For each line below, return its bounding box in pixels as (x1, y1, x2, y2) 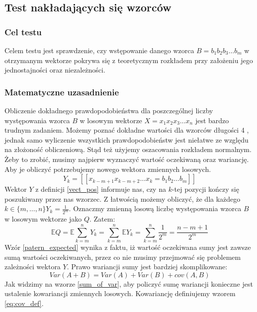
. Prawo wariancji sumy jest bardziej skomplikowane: (67, 261, 228, 272)
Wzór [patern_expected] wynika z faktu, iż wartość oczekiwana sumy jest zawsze (4, 241, 251, 252)
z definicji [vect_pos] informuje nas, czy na (35, 184, 166, 194)
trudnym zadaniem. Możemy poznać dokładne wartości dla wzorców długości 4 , (4, 125, 249, 135)
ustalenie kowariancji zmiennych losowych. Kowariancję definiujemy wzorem (4, 288, 236, 299)
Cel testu (4, 25, 42, 38)
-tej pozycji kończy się (171, 184, 239, 194)
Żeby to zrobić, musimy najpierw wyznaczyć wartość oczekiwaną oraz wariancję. (4, 154, 249, 164)
